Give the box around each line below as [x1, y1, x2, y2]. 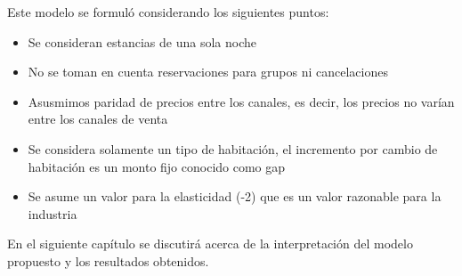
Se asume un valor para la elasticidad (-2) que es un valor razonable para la [28, 187, 442, 206]
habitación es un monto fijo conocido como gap [28, 157, 286, 175]
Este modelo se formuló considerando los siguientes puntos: [7, 3, 329, 20]
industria [28, 204, 77, 223]
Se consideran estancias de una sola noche [28, 32, 257, 51]
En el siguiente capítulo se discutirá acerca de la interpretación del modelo [7, 234, 413, 253]
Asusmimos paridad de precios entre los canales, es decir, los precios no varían [28, 92, 455, 110]
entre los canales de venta [28, 110, 168, 128]
